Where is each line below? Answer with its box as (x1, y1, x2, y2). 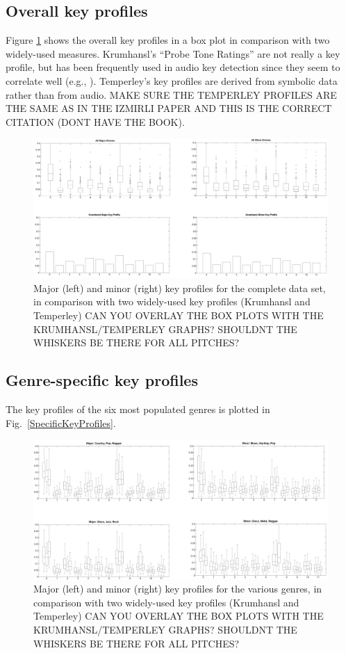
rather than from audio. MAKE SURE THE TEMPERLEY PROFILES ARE (6, 87, 337, 102)
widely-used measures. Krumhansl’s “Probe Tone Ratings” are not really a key (6, 46, 340, 61)
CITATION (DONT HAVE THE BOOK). (6, 114, 185, 129)
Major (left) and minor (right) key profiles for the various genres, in (33, 581, 322, 596)
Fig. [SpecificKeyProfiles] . (6, 415, 116, 430)
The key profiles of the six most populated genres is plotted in (6, 401, 270, 416)
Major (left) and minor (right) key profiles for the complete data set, (33, 280, 326, 295)
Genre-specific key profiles (6, 369, 198, 391)
